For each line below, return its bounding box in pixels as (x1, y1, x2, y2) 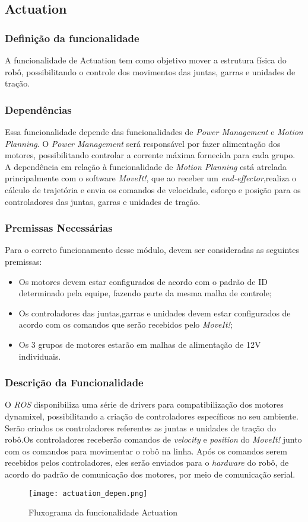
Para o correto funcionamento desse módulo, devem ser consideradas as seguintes (5, 244, 300, 256)
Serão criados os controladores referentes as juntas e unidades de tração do (5, 421, 276, 434)
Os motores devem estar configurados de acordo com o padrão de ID (18, 275, 268, 287)
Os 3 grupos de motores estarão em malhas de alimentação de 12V (18, 338, 261, 350)
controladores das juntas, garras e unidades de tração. (5, 195, 201, 207)
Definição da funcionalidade (5, 30, 139, 45)
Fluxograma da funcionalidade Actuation (28, 506, 178, 518)
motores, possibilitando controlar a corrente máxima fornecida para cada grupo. (5, 149, 296, 161)
